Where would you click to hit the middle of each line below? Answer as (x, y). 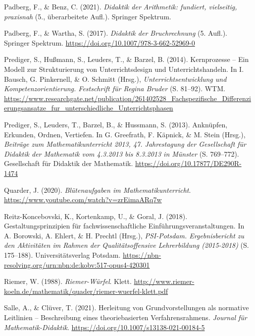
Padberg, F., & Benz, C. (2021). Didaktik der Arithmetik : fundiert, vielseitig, (121, 6)
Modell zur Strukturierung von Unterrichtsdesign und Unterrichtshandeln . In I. (124, 69)
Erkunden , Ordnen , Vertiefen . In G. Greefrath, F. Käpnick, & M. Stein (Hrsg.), (125, 134)
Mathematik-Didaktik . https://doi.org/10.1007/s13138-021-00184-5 (104, 327)
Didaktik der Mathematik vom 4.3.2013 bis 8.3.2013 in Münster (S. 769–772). (122, 153)
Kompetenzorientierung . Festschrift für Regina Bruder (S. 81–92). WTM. (115, 88)
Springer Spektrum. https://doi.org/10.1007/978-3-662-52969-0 (100, 42)
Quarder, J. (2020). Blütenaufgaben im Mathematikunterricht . (98, 190)
